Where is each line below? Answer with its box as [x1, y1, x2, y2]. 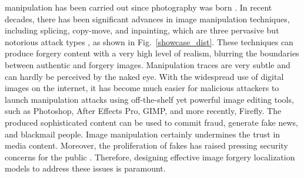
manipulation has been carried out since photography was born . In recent [5, 1, 272, 13]
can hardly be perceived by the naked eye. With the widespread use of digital [5, 70, 284, 82]
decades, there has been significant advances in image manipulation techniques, [5, 12, 290, 25]
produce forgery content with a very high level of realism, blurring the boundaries [5, 47, 299, 59]
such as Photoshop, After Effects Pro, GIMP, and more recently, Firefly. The [5, 105, 282, 117]
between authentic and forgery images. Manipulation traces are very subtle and [5, 58, 290, 70]
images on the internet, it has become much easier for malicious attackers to [5, 82, 279, 94]
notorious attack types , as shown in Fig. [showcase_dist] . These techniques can [5, 35, 293, 48]
